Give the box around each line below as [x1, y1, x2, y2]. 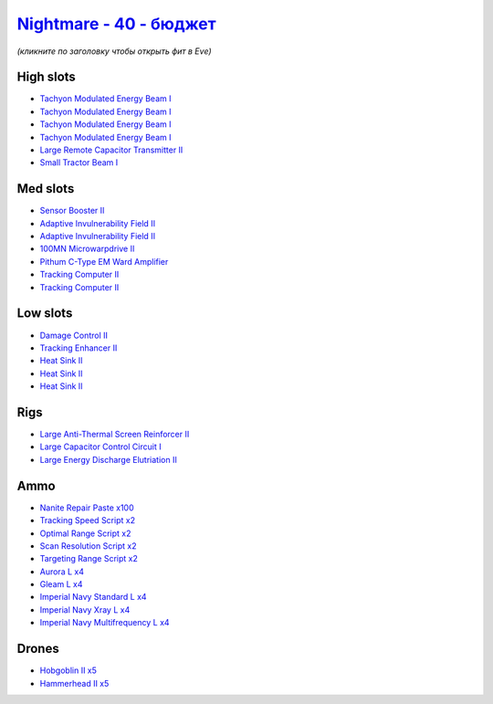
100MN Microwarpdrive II [39, 243, 135, 255]
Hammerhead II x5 [39, 678, 110, 688]
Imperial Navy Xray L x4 [39, 604, 131, 615]
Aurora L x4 [39, 566, 84, 577]
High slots [16, 69, 77, 85]
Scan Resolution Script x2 [39, 540, 137, 552]
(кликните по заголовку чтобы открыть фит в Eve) [16, 46, 212, 57]
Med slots [16, 181, 75, 196]
